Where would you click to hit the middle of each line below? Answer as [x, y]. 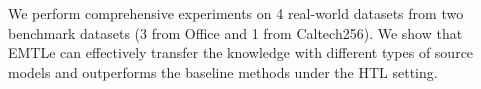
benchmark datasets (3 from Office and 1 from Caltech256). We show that [235, 32]
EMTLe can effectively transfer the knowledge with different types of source [241, 52]
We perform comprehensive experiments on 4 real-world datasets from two [236, 13]
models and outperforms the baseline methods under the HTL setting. [223, 71]
